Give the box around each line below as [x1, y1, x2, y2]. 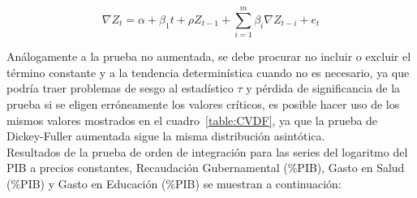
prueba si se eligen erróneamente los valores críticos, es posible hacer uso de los [6, 95, 400, 112]
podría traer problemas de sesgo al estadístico [6, 80, 234, 97]
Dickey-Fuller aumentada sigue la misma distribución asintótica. [6, 127, 325, 144]
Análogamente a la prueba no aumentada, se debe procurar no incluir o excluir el [6, 48, 411, 65]
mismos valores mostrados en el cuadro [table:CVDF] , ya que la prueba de [6, 111, 378, 128]
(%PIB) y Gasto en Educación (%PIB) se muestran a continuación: [6, 174, 342, 192]
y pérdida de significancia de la [246, 80, 401, 97]
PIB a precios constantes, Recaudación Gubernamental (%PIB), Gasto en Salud [6, 159, 405, 176]
